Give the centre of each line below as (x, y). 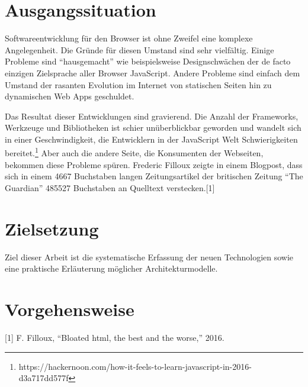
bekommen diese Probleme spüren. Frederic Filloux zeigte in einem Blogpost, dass (154, 164)
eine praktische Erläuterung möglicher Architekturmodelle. (111, 268)
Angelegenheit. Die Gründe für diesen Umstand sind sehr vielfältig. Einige (139, 49)
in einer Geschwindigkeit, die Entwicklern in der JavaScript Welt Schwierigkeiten (151, 139)
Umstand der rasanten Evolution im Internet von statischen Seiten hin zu (138, 84)
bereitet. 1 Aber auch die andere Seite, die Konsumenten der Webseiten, (134, 152)
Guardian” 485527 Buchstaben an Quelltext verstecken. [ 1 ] (110, 187)
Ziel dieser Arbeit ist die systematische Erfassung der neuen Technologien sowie (149, 257)
